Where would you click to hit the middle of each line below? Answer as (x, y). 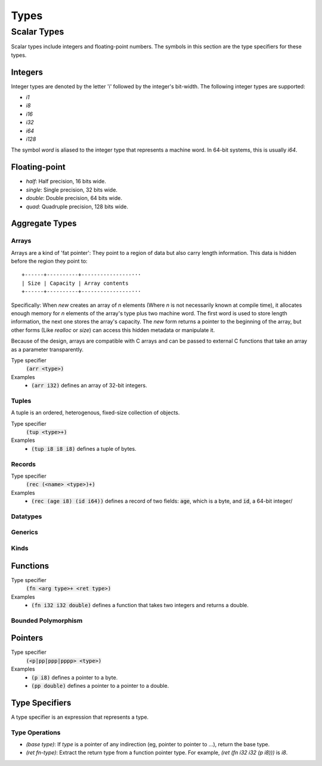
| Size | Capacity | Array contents (75, 283)
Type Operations (36, 733)
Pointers (27, 638)
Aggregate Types (44, 224)
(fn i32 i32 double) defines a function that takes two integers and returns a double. (140, 605)
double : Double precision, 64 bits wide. (74, 198)
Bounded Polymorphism (47, 620)
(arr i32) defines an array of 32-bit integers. (89, 386)
